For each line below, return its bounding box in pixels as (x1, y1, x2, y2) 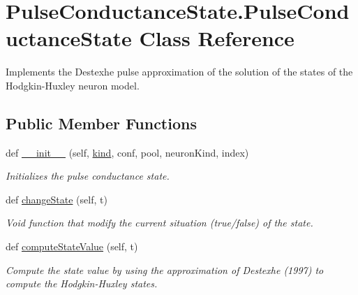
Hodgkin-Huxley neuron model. (6, 78, 140, 92)
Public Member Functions (6, 112, 197, 134)
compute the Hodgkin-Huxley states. (6, 276, 158, 291)
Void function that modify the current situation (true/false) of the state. (6, 215, 313, 230)
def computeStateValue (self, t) (6, 239, 138, 254)
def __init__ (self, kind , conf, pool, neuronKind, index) (6, 145, 249, 159)
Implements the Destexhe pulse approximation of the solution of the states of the (6, 64, 353, 79)
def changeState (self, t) (6, 192, 107, 206)
